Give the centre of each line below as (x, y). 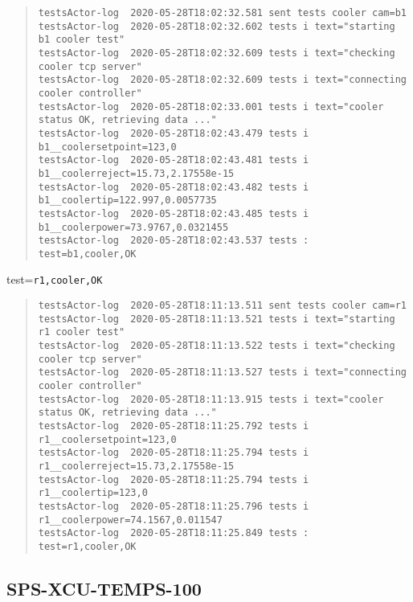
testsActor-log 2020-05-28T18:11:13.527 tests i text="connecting (222, 373)
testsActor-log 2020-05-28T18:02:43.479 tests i (174, 133)
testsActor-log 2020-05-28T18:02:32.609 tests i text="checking (217, 53)
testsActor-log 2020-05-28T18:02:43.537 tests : (174, 241)
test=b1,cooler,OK (87, 254)
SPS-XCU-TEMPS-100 (104, 588)
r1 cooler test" (82, 332)
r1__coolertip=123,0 (93, 493)
